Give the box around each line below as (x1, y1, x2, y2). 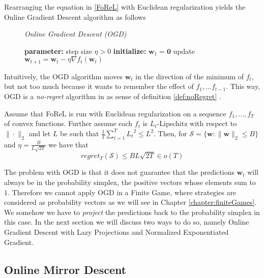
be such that (60, 128, 99, 138)
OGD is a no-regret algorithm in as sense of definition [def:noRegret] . (4, 91, 221, 102)
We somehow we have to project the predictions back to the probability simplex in (4, 206, 260, 217)
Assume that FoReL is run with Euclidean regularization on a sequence (4, 108, 226, 118)
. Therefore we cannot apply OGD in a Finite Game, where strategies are (8, 187, 237, 197)
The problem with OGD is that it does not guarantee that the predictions (4, 167, 234, 177)
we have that (48, 139, 89, 149)
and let (28, 128, 51, 138)
